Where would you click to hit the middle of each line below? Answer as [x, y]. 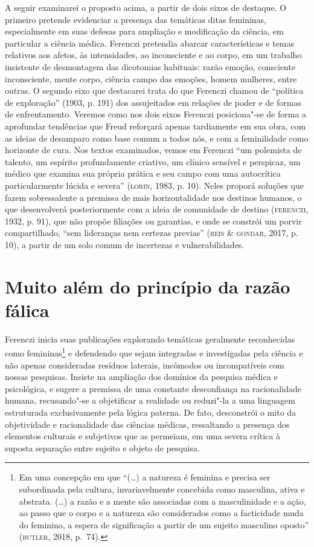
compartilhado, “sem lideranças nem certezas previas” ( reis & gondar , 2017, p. [152, 233]
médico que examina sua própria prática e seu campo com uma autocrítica [143, 173]
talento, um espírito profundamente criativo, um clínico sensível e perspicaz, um [153, 161]
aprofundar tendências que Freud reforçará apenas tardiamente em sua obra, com [155, 126]
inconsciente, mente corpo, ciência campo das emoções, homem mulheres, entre [151, 78]
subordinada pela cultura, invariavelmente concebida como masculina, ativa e [162, 489]
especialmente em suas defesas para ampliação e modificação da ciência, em [144, 31]
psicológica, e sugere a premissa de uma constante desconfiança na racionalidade [153, 388]
